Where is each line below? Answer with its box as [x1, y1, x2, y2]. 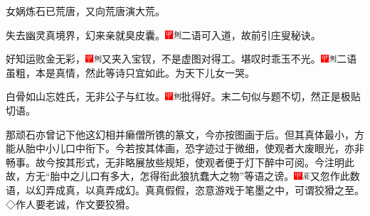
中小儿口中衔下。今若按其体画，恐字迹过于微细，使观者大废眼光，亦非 [35, 141, 364, 156]
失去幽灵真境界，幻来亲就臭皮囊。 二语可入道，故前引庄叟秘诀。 [6, 27, 321, 42]
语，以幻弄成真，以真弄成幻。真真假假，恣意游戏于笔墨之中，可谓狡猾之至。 [6, 182, 364, 197]
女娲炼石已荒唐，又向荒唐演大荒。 [6, 4, 165, 18]
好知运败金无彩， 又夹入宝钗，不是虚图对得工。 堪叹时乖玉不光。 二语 [6, 51, 357, 66]
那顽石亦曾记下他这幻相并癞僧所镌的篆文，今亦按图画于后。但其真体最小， [6, 126, 354, 141]
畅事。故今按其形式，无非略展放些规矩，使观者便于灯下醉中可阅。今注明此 [6, 154, 354, 169]
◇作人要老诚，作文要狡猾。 [6, 196, 135, 211]
